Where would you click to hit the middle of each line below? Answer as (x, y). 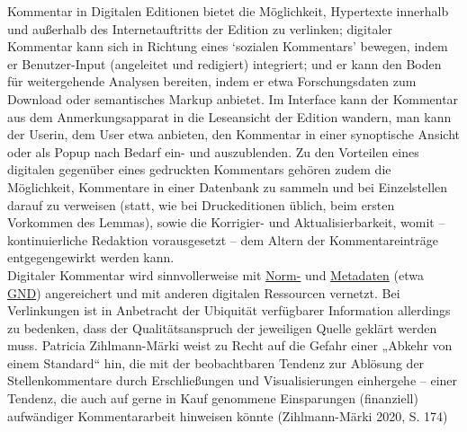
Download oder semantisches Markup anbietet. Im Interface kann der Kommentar (233, 98)
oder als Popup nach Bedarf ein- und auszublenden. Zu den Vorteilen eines (213, 151)
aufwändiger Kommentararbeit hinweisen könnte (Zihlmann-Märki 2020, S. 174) (228, 415)
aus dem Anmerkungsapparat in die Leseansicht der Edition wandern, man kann (229, 116)
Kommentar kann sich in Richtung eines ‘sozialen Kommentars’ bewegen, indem (228, 46)
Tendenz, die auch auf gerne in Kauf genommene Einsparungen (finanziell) (213, 398)
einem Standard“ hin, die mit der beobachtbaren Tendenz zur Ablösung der (216, 362)
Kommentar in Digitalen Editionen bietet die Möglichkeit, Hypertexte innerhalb (228, 11)
